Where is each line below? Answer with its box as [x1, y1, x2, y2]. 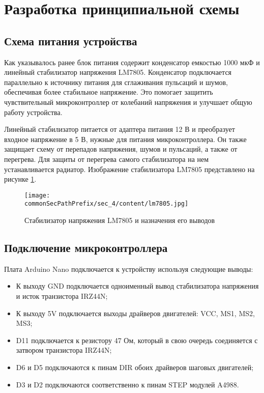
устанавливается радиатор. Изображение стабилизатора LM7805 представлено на [4, 163, 255, 174]
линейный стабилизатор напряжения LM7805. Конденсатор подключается [4, 67, 232, 77]
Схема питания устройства [4, 33, 137, 48]
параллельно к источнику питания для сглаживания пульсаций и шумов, [4, 76, 228, 87]
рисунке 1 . [4, 174, 37, 184]
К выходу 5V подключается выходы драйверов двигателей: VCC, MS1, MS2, [16, 307, 255, 318]
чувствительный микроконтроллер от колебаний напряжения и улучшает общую [4, 96, 252, 107]
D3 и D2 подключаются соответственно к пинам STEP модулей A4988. [16, 379, 239, 389]
